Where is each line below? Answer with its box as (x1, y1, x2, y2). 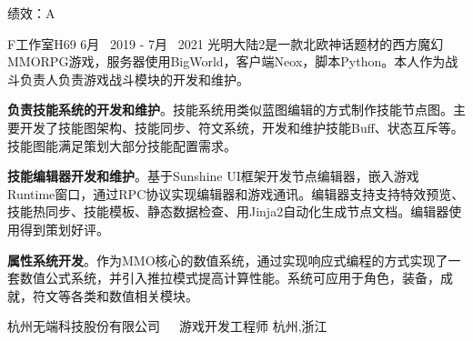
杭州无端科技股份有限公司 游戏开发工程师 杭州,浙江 (7, 316, 327, 336)
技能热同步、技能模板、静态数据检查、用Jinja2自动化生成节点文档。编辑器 (7, 202, 449, 221)
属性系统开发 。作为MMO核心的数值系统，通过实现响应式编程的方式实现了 (7, 250, 448, 269)
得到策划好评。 (19, 219, 109, 238)
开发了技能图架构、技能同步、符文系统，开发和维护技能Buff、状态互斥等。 (19, 117, 464, 136)
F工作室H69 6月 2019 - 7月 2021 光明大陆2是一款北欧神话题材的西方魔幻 (7, 34, 444, 53)
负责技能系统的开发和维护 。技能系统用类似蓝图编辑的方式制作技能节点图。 (7, 100, 453, 119)
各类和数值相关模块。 (70, 286, 198, 305)
